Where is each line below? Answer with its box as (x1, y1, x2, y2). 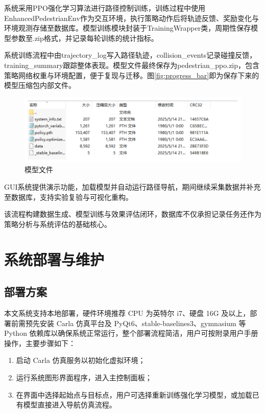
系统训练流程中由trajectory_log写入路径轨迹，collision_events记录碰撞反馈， (4, 50, 257, 60)
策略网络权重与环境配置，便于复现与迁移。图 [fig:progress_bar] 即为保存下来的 (4, 70, 259, 80)
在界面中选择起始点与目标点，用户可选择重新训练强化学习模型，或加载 (16, 389, 252, 400)
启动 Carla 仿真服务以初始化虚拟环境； (16, 355, 146, 365)
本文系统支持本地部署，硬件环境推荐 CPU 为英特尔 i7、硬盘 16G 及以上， (4, 308, 250, 318)
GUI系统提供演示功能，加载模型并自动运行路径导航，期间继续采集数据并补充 (4, 181, 261, 192)
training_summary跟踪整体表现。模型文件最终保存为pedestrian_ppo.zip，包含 (4, 59, 260, 70)
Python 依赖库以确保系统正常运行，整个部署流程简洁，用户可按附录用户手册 (4, 328, 258, 338)
